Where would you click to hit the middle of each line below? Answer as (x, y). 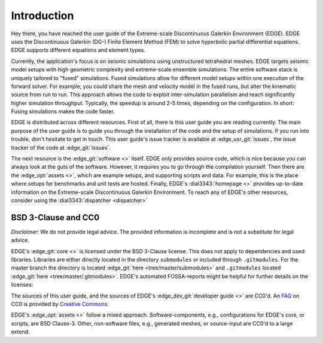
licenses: (22, 285)
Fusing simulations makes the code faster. (63, 111)
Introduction (42, 16)
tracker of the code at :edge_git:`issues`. (61, 147)
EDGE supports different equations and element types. (78, 50)
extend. (20, 332)
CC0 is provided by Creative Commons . (60, 304)
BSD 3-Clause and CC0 (55, 218)
